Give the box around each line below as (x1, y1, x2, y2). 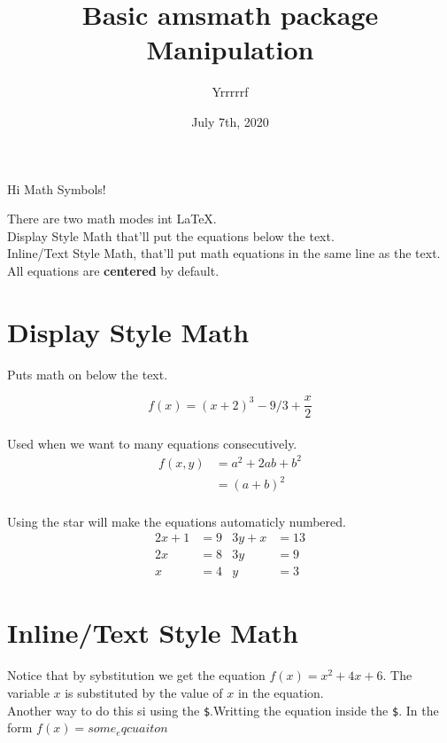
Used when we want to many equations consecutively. (7, 434, 297, 452)
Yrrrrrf (212, 82, 249, 101)
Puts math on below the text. (7, 364, 168, 383)
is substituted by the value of (65, 683, 223, 701)
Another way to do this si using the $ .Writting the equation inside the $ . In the (7, 700, 439, 719)
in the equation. (237, 683, 324, 701)
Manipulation (146, 31, 314, 67)
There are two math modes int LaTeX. (7, 209, 217, 228)
